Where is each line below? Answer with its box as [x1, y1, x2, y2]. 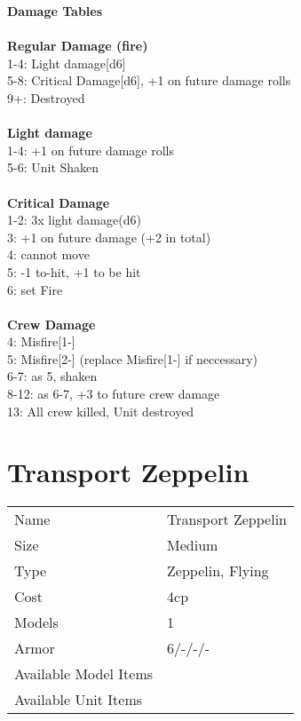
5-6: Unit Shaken [7, 158, 99, 177]
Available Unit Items [14, 689, 143, 710]
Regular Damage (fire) [7, 36, 148, 55]
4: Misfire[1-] [7, 332, 75, 351]
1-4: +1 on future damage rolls [7, 140, 174, 159]
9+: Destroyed [7, 88, 85, 107]
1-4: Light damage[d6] [7, 53, 126, 72]
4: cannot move [7, 245, 90, 264]
